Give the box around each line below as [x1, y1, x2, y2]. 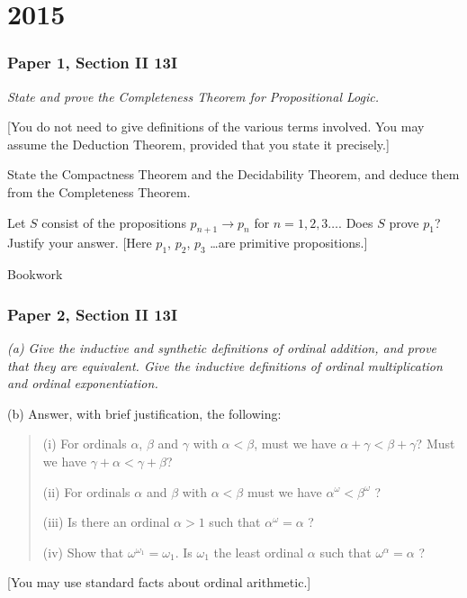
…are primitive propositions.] [210, 233, 368, 252]
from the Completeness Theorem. [7, 182, 191, 201]
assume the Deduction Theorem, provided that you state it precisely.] [7, 134, 390, 153]
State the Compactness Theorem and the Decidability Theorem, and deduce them [7, 165, 460, 184]
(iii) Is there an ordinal [42, 512, 170, 531]
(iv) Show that [42, 542, 124, 561]
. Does [338, 213, 373, 231]
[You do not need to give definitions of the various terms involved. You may [7, 117, 425, 136]
